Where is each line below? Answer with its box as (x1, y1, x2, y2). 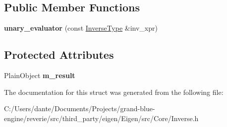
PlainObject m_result (4, 70, 75, 80)
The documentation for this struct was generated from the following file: (4, 86, 224, 97)
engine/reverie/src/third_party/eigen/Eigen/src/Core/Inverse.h (4, 113, 199, 123)
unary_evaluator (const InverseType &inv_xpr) (4, 23, 158, 33)
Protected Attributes (4, 47, 114, 62)
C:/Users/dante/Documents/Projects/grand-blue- (4, 103, 155, 114)
